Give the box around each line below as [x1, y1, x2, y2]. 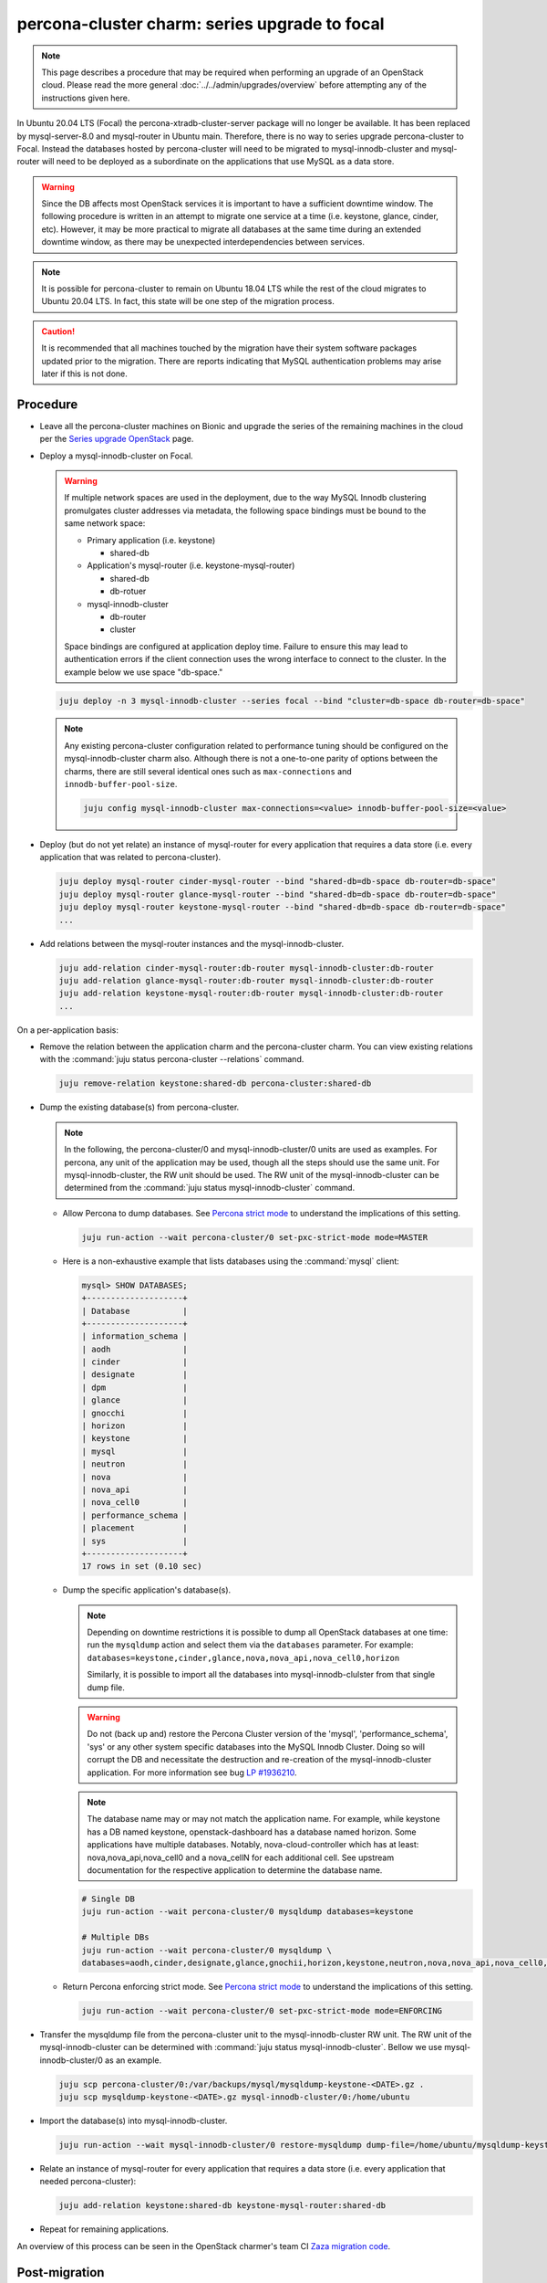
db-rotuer [109, 585, 147, 597]
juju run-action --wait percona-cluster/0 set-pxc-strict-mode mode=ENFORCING [81, 2005, 442, 2015]
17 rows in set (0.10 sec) [81, 1562, 202, 1572]
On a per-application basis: [16, 1024, 119, 1036]
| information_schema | [81, 1331, 189, 1341]
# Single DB [81, 1893, 136, 1904]
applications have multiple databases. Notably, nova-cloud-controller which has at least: [87, 1839, 419, 1850]
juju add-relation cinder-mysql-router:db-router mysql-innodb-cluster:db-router [58, 963, 435, 973]
